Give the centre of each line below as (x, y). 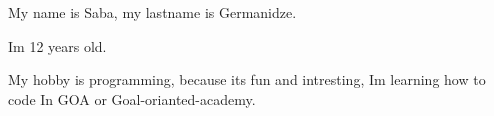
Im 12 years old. (57, 45)
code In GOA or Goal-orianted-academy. (132, 98)
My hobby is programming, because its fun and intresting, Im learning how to (247, 79)
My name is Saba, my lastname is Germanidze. (152, 12)
